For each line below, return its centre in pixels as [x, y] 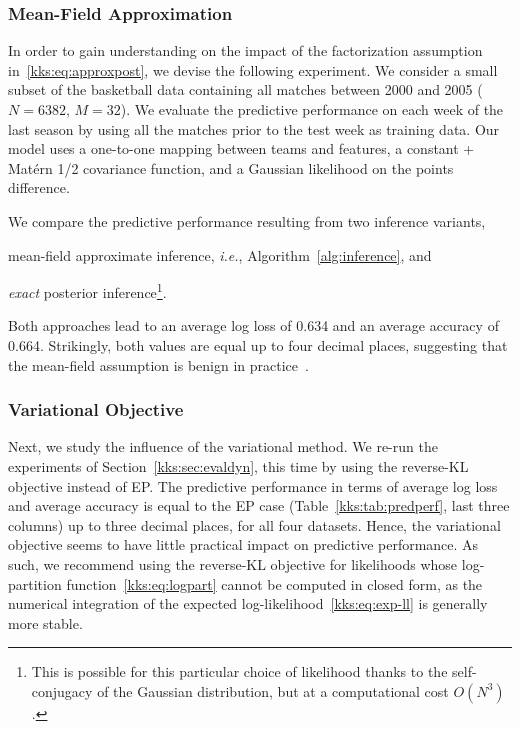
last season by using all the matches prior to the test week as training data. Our [254, 128]
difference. [39, 187]
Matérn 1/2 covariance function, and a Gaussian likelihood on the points [231, 167]
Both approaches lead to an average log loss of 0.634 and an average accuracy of [253, 325]
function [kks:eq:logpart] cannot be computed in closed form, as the [274, 583]
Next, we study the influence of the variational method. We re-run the [223, 446]
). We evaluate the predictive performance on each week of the [312, 109]
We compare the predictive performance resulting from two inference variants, [247, 220]
